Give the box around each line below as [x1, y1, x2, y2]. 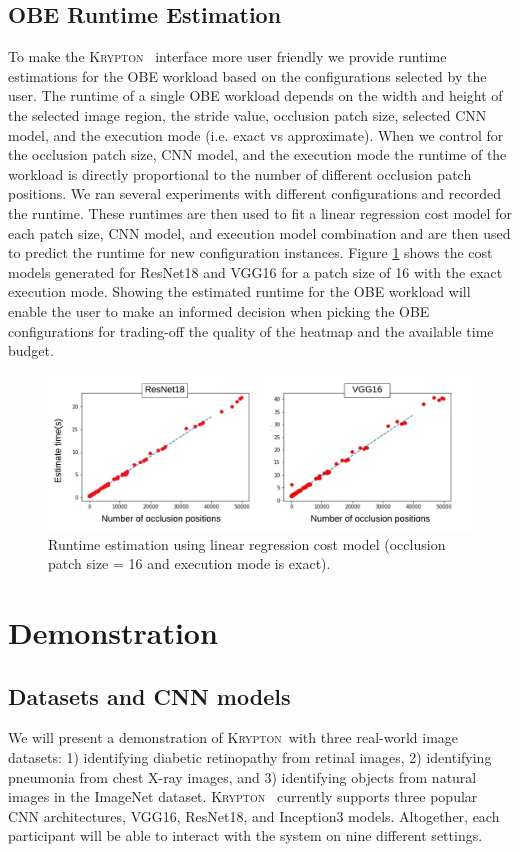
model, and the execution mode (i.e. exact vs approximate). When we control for [8, 124, 504, 145]
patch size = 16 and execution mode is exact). [48, 553, 331, 574]
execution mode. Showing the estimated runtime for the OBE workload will [8, 281, 471, 302]
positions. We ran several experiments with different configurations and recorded [8, 183, 502, 204]
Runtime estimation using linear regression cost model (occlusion [48, 533, 446, 554]
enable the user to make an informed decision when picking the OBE [8, 300, 430, 321]
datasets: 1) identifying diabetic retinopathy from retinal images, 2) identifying [8, 746, 492, 767]
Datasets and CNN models [8, 680, 291, 711]
